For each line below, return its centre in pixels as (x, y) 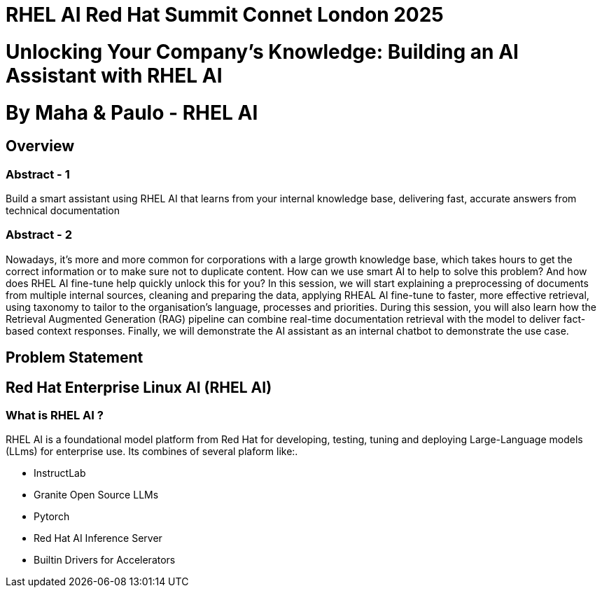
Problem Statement (75, 358)
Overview (40, 146)
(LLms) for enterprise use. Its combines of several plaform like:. (152, 452)
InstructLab (60, 473)
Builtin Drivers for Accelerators (105, 560)
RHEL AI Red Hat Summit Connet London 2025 (225, 15)
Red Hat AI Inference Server (98, 538)
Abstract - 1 (38, 174)
